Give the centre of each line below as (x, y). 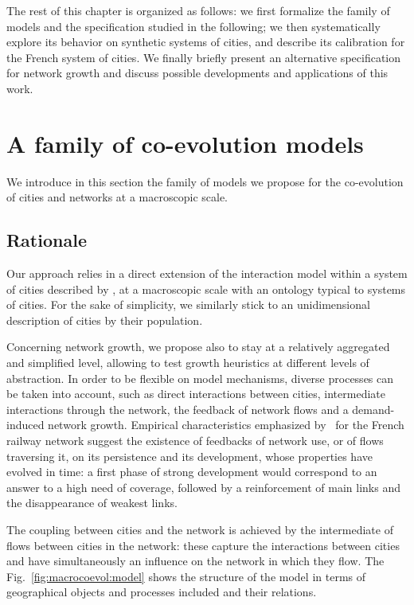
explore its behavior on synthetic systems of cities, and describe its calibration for (206, 42)
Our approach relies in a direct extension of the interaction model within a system (207, 273)
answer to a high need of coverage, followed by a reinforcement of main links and (203, 487)
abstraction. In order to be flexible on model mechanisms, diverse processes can (200, 378)
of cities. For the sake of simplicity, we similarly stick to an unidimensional (188, 304)
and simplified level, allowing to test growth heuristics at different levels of (188, 363)
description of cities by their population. (105, 320)
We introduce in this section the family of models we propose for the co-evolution (205, 181)
